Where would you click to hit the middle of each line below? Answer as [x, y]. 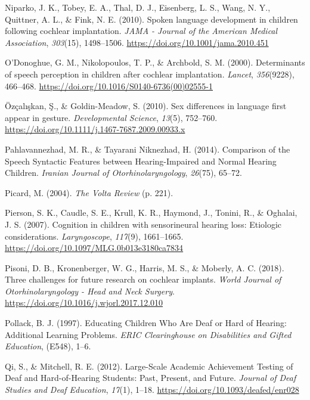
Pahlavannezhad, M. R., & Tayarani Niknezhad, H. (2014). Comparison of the [148, 149]
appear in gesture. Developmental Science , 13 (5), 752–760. [111, 117]
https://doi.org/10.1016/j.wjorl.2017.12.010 [84, 303]
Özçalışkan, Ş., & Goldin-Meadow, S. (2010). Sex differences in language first [146, 106]
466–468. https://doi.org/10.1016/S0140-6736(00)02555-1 [109, 86]
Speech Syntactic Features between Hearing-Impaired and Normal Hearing [141, 161]
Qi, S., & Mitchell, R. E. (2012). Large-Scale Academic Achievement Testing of [149, 366]
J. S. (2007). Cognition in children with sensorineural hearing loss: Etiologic [143, 224]
